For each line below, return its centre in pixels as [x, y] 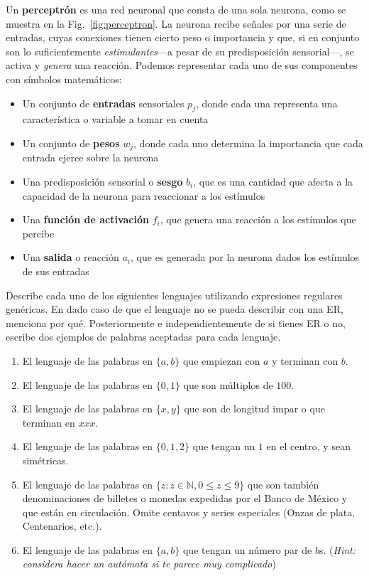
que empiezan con [221, 360]
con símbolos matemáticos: [64, 79]
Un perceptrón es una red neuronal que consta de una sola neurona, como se [176, 9]
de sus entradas [56, 271]
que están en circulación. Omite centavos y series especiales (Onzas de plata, [189, 512]
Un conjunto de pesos [71, 143]
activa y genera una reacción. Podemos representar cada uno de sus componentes [182, 65]
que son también [283, 484]
